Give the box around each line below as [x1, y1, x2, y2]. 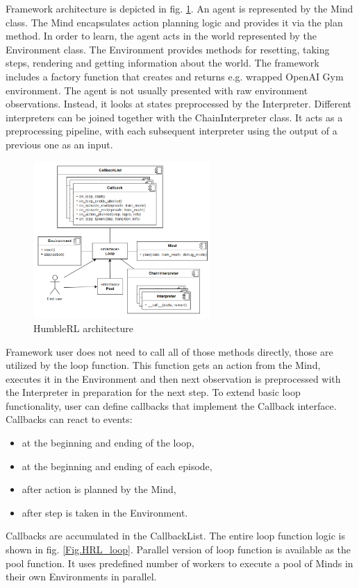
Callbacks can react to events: [6, 412, 133, 426]
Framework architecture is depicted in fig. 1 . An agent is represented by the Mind [6, 1, 353, 15]
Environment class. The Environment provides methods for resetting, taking [6, 42, 330, 56]
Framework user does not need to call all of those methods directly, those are [6, 344, 333, 358]
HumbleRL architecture [33, 320, 133, 335]
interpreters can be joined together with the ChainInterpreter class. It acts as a [6, 110, 343, 124]
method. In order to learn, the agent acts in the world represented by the [6, 28, 317, 43]
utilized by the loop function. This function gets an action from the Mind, [6, 358, 321, 372]
